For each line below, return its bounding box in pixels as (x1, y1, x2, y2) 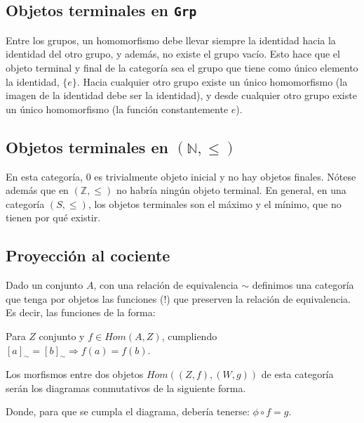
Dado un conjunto (6, 278, 83, 292)
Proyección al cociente (6, 245, 170, 266)
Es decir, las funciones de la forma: (6, 305, 156, 320)
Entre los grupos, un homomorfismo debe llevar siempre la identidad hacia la (6, 32, 336, 47)
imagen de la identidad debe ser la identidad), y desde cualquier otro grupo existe (6, 88, 357, 103)
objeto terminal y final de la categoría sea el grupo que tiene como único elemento (6, 60, 358, 74)
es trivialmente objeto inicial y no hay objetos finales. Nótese (94, 169, 356, 183)
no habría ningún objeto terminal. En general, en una (116, 183, 346, 197)
